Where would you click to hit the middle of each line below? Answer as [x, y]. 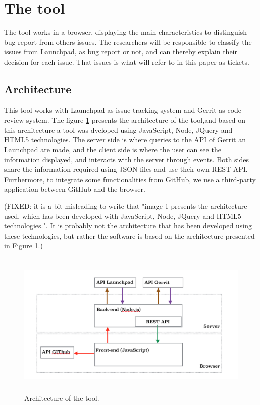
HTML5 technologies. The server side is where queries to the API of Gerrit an [125, 139]
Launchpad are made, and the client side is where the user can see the [113, 150]
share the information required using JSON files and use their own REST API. [126, 169]
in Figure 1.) [23, 245]
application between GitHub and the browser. [75, 189]
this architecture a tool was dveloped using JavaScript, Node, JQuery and [118, 129]
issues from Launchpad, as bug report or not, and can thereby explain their [121, 52]
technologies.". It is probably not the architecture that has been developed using [128, 226]
